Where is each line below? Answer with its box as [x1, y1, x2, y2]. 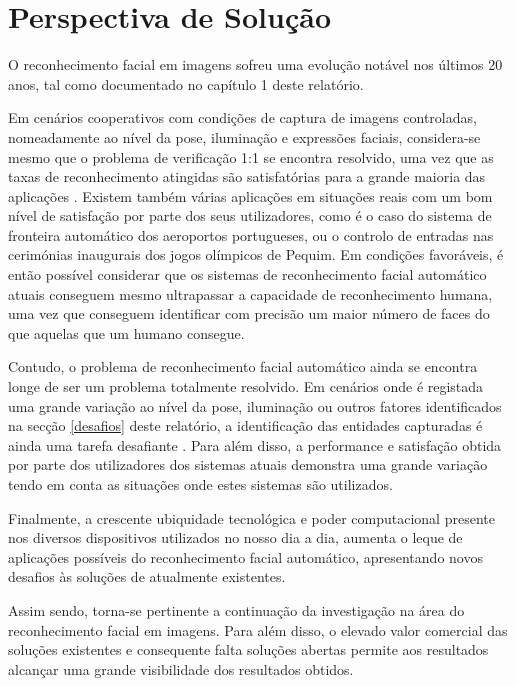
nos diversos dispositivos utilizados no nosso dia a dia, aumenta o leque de [8, 527, 463, 548]
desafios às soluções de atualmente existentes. [8, 566, 286, 587]
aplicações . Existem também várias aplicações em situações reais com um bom [8, 185, 493, 206]
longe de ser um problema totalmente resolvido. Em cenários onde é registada [8, 376, 484, 397]
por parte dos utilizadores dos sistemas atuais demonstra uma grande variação [8, 454, 488, 475]
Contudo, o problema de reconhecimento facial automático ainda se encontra [8, 356, 478, 377]
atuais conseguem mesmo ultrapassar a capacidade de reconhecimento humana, [8, 283, 493, 304]
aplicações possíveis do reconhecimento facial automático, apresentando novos [8, 546, 483, 567]
